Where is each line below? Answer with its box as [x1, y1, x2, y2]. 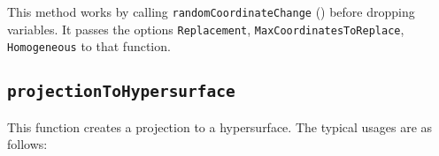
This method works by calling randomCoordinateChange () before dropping [7, 3, 415, 20]
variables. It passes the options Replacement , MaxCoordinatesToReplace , [7, 19, 404, 38]
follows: [7, 135, 48, 153]
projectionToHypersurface [7, 82, 235, 101]
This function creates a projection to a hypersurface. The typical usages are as [7, 117, 433, 136]
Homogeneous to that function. [7, 37, 171, 56]
